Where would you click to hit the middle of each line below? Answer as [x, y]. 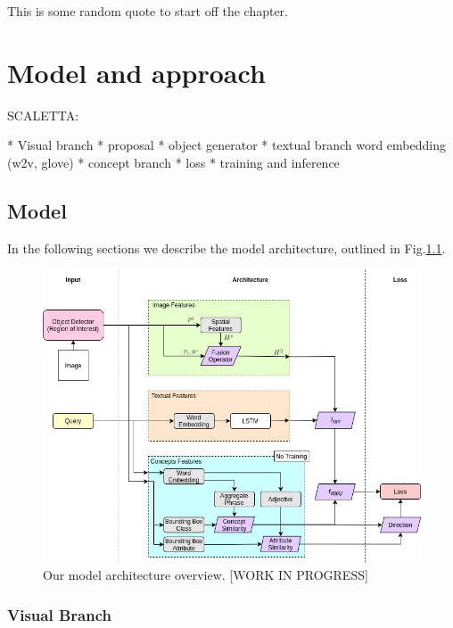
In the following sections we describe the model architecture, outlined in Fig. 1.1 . [226, 248]
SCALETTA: [43, 115]
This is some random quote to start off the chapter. [148, 11]
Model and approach [136, 72]
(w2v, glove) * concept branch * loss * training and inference [173, 162]
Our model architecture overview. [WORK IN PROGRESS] [206, 575]
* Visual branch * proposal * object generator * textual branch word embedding [226, 145]
